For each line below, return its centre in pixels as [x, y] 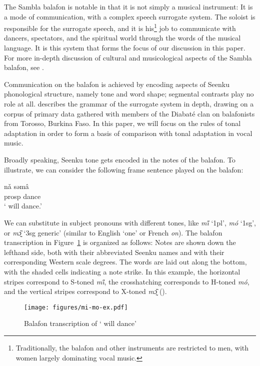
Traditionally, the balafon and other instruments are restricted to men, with [132, 347]
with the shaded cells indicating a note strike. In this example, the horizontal [122, 271]
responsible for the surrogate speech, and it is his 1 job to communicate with [120, 27]
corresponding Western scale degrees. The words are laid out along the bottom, [125, 262]
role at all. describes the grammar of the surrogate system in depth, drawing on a [129, 103]
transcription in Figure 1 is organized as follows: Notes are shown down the [120, 242]
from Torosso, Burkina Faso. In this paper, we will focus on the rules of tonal [122, 123]
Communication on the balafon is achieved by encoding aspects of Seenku [117, 84]
